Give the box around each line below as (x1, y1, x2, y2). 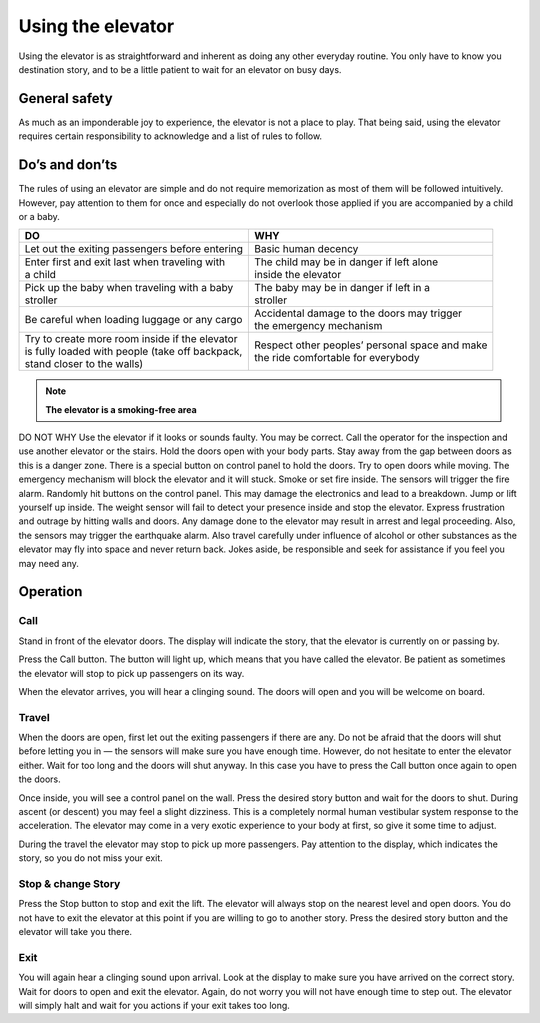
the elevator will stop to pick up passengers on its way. (18, 667, 245, 679)
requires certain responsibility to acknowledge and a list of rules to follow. (18, 130, 323, 142)
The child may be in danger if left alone (254, 255, 439, 269)
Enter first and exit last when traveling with (24, 255, 225, 269)
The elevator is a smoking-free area (45, 403, 197, 415)
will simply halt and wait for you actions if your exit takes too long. (18, 1000, 290, 1012)
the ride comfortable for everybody (254, 351, 420, 365)
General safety (18, 90, 114, 107)
